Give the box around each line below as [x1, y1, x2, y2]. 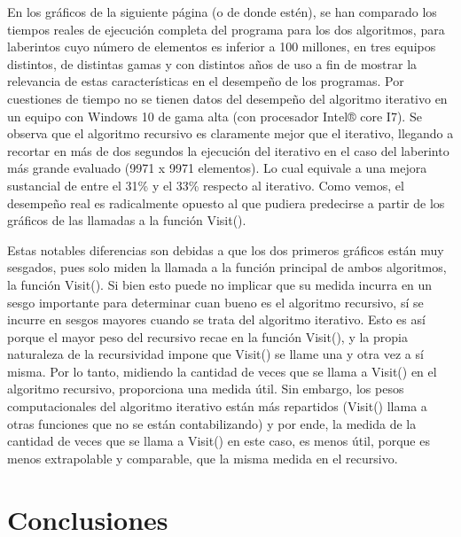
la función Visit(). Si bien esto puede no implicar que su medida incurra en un [7, 275, 433, 293]
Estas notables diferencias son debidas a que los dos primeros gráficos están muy [7, 240, 444, 259]
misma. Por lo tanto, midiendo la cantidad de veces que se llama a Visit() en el [7, 362, 437, 380]
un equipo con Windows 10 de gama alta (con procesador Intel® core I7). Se [7, 106, 422, 125]
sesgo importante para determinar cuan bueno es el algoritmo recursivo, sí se [7, 292, 424, 311]
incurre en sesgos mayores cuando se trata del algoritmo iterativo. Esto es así [7, 310, 426, 329]
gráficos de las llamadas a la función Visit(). [7, 211, 246, 230]
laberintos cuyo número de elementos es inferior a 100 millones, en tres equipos [7, 37, 436, 56]
